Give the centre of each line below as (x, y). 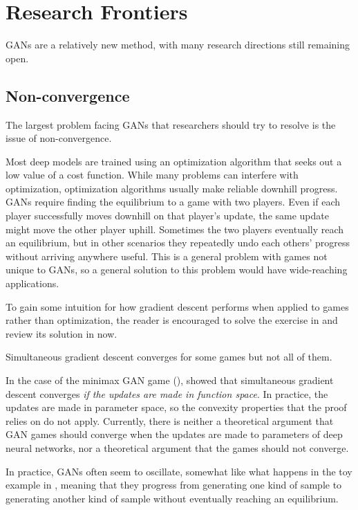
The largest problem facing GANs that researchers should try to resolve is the (171, 124)
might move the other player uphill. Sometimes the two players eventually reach (175, 229)
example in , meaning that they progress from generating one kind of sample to (174, 485)
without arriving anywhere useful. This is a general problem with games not (167, 256)
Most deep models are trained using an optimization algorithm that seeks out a (174, 161)
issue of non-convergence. (59, 138)
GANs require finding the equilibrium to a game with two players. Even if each (173, 202)
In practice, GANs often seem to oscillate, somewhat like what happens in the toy (179, 471)
